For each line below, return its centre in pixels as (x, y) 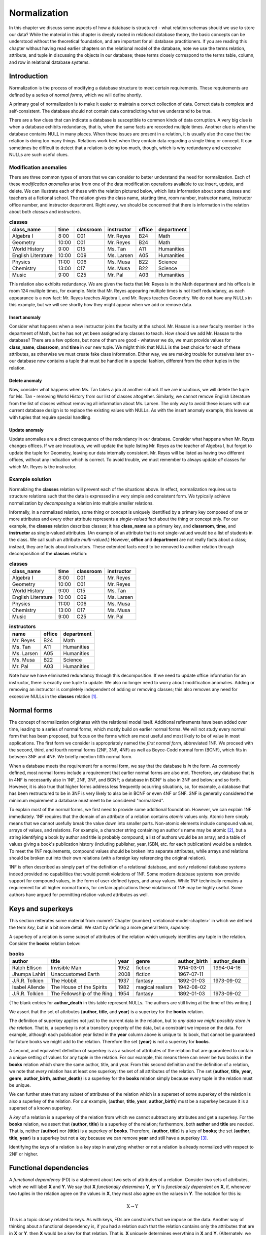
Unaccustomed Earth (75, 974)
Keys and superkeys (41, 909)
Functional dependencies (49, 1168)
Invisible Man (66, 967)
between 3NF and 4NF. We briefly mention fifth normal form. (71, 757)
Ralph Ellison (27, 967)
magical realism (154, 987)
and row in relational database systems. (50, 62)
